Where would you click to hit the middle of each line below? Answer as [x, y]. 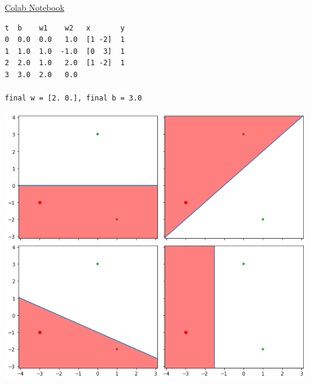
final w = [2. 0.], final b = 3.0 [74, 98]
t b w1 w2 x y [65, 28]
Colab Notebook [35, 7]
